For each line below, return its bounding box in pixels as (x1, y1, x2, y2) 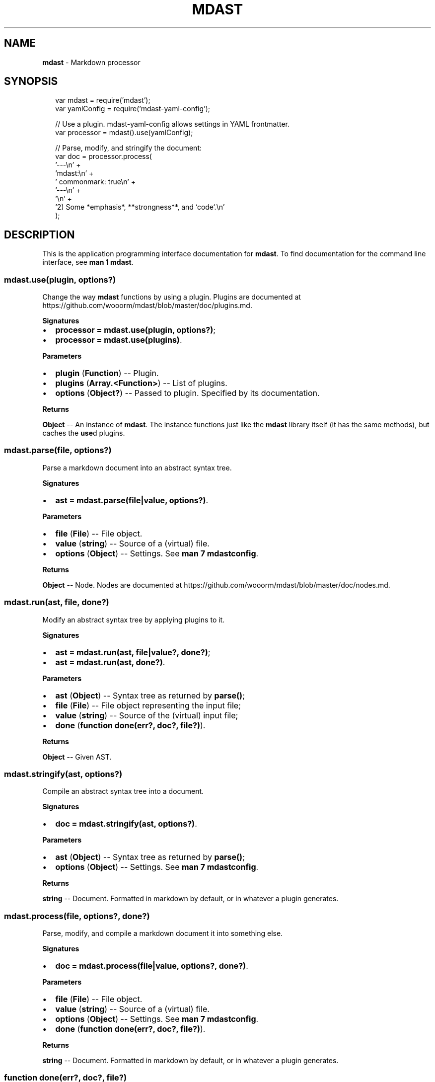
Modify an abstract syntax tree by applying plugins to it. (42, 615, 225, 624)
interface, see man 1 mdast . (42, 258, 134, 267)
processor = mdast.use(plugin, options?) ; (55, 325, 216, 335)
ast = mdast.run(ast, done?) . (55, 657, 165, 667)
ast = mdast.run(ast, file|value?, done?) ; (55, 647, 211, 657)
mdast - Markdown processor (42, 58, 141, 67)
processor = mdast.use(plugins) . (55, 335, 182, 345)
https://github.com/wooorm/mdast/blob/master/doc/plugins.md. (42, 301, 252, 310)
